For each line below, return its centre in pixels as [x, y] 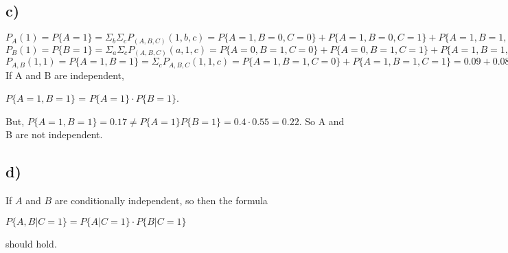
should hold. [31, 243]
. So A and [322, 121]
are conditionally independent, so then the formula [161, 200]
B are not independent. [54, 134]
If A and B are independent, [65, 75]
